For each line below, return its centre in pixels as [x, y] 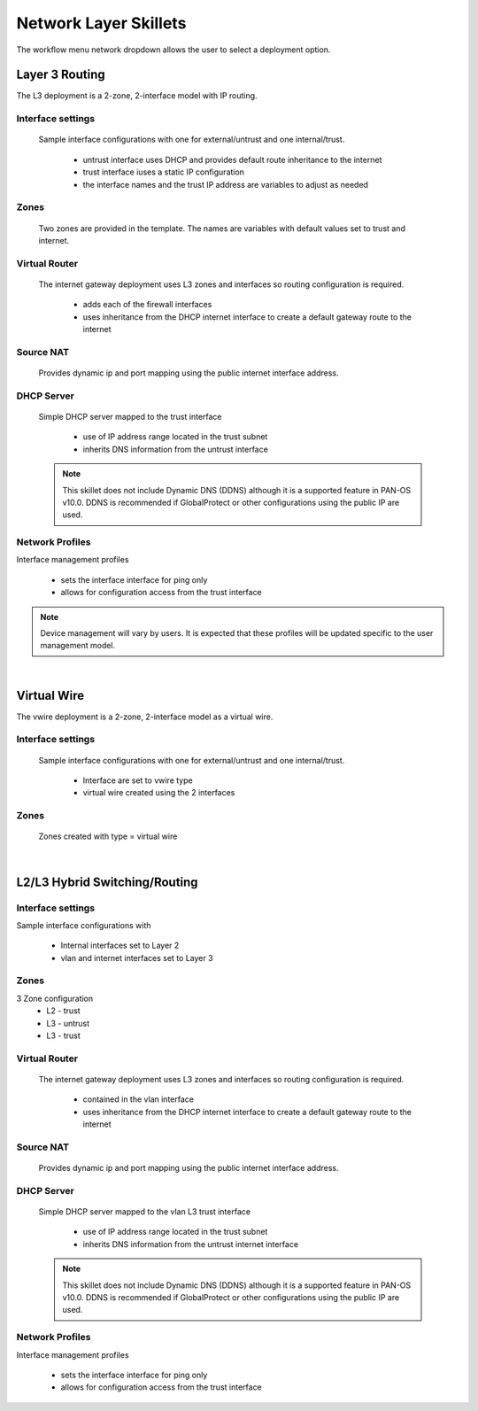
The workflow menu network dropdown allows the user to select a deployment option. [173, 50]
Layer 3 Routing [61, 75]
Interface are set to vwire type [138, 780]
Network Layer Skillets [101, 23]
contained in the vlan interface [139, 1099]
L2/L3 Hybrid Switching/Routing [107, 882]
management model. [78, 646]
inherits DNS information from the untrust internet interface [191, 1244]
